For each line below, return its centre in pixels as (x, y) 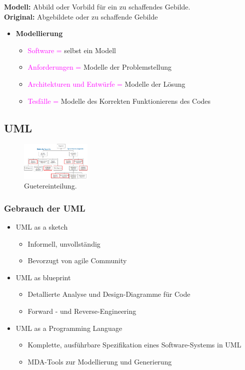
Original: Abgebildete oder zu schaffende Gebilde (81, 16)
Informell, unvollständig (64, 243)
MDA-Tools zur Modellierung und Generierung (100, 361)
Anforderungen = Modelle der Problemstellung (100, 67)
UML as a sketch (42, 227)
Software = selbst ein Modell (72, 50)
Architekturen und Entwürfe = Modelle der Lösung (106, 83)
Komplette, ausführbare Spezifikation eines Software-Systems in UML (134, 345)
